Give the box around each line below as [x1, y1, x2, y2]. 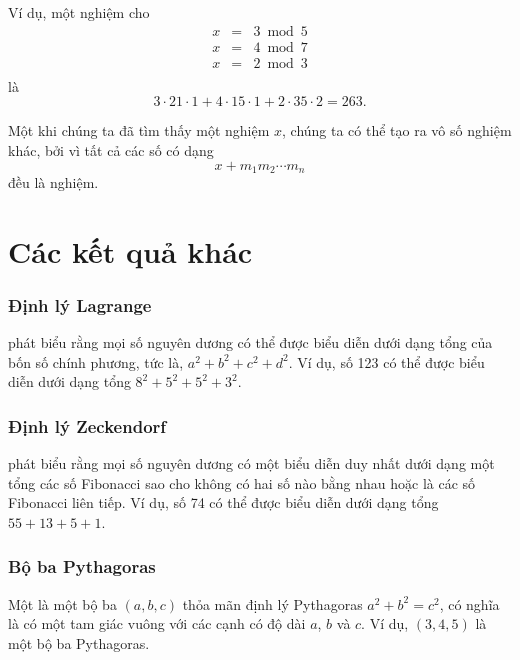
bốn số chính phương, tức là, [8, 351, 184, 372]
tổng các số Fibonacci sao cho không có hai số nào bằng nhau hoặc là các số [8, 472, 476, 493]
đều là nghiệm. [8, 171, 99, 192]
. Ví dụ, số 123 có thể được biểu [288, 351, 485, 372]
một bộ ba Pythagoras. [8, 632, 150, 653]
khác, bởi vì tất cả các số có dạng [8, 139, 214, 160]
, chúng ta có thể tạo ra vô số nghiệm [282, 120, 512, 141]
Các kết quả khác [8, 230, 253, 271]
